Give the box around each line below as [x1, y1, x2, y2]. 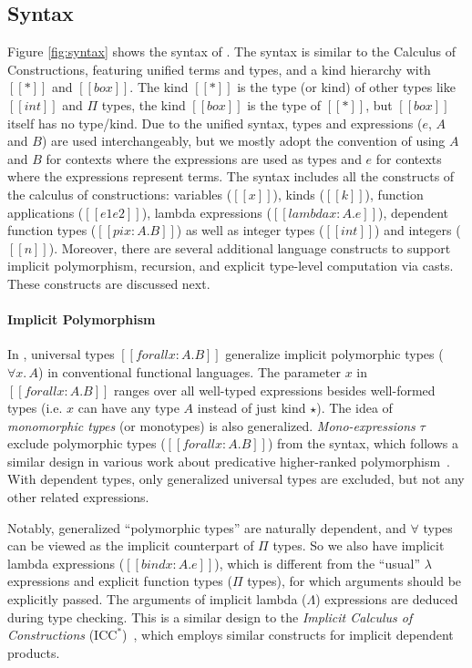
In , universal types [7, 344, 115, 364]
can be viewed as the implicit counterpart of [7, 536, 254, 555]
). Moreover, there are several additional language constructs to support [48, 238, 451, 257]
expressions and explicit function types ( [7, 571, 232, 591]
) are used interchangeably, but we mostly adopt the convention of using [41, 131, 446, 150]
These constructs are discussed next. [7, 273, 210, 293]
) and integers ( [375, 221, 461, 240]
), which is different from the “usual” [214, 553, 421, 572]
